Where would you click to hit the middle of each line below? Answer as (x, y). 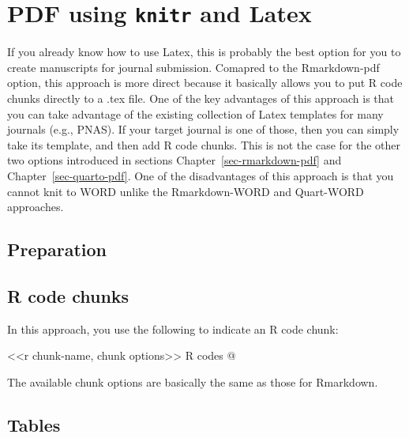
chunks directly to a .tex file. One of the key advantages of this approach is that (201, 98)
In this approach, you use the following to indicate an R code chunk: (173, 328)
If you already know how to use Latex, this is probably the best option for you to (204, 52)
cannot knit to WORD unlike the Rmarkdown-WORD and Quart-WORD (186, 191)
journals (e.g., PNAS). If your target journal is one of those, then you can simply (203, 129)
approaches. (36, 207)
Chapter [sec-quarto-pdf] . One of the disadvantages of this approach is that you (201, 176)
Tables (34, 424)
